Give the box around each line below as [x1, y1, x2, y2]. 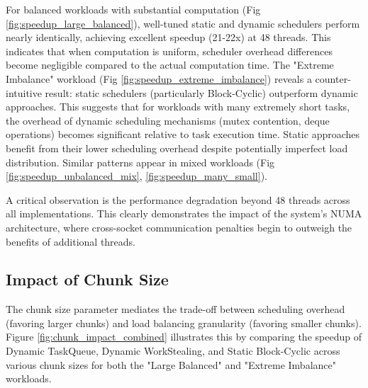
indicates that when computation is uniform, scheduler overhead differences [6, 43, 333, 58]
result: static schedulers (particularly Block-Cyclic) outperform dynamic [45, 85, 358, 100]
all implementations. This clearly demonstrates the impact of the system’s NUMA [6, 206, 362, 221]
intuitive [6, 85, 42, 100]
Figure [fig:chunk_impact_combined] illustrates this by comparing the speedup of [6, 329, 362, 344]
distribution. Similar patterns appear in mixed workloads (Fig [6, 154, 275, 169]
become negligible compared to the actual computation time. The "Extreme [6, 57, 334, 72]
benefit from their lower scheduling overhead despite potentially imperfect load [6, 140, 348, 155]
